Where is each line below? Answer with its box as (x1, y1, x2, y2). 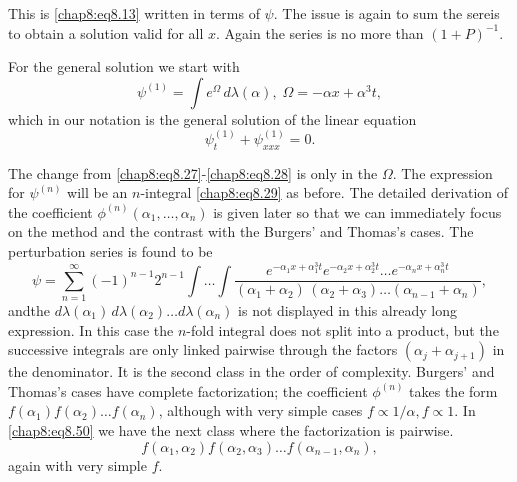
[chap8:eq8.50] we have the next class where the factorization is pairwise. (8, 419, 454, 440)
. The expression (392, 162, 493, 183)
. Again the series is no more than (216, 22, 424, 43)
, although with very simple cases (158, 400, 363, 421)
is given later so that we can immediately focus (213, 201, 502, 222)
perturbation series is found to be (8, 240, 213, 261)
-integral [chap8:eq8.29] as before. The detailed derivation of (140, 182, 509, 203)
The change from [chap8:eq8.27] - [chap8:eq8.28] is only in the (8, 162, 378, 183)
